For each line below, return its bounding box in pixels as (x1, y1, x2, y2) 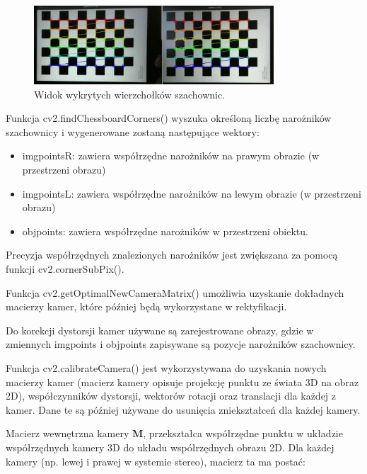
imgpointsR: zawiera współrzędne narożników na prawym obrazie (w (22, 148, 320, 163)
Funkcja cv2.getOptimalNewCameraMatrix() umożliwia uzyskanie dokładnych (6, 285, 344, 300)
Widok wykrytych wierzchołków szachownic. (34, 86, 226, 101)
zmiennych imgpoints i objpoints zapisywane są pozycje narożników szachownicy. (6, 337, 356, 351)
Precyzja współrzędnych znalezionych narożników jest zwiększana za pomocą (6, 247, 338, 262)
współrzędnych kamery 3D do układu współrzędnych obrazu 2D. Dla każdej (6, 439, 334, 454)
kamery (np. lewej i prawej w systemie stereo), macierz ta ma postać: (6, 453, 305, 468)
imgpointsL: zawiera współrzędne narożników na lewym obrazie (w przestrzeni (22, 186, 361, 201)
